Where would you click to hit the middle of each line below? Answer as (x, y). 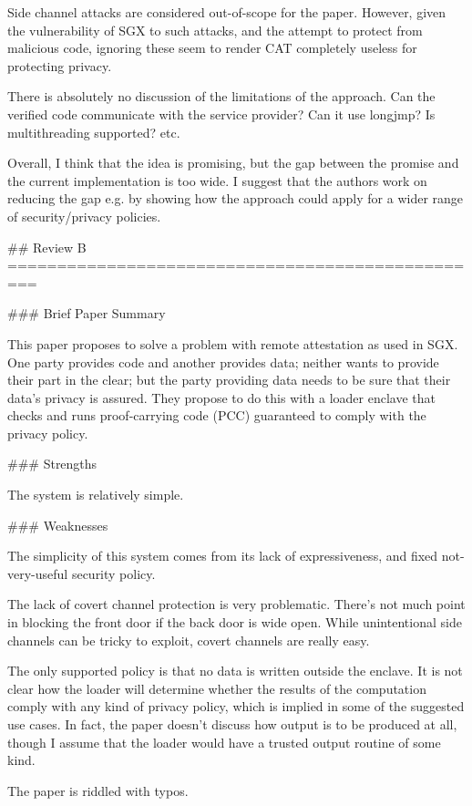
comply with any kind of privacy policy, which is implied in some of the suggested (236, 706)
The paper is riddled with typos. (98, 790)
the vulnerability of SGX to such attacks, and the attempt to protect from (215, 30)
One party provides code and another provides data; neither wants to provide (223, 362)
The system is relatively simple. (96, 495)
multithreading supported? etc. (94, 132)
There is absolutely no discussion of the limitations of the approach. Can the (221, 96)
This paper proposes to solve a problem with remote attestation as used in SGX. (233, 343)
